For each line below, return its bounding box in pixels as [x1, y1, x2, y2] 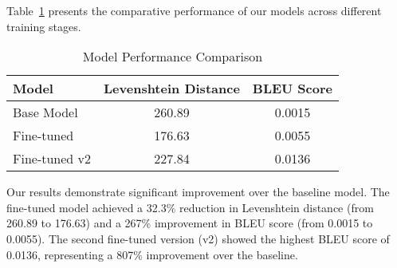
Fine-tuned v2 [13, 149, 92, 168]
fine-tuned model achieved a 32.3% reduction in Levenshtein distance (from [6, 199, 374, 215]
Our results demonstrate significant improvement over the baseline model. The [6, 183, 390, 200]
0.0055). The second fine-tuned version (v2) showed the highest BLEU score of [6, 230, 390, 246]
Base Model [13, 103, 78, 122]
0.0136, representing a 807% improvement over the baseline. [6, 246, 298, 262]
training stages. [6, 18, 81, 34]
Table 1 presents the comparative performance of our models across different [6, 2, 382, 18]
